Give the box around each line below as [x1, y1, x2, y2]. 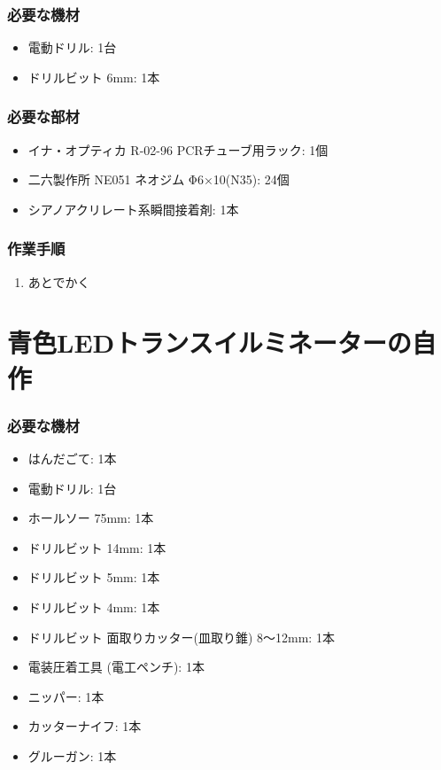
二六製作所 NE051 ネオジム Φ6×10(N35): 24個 [27, 170, 290, 189]
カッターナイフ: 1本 [27, 717, 142, 735]
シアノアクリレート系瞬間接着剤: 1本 [27, 199, 239, 218]
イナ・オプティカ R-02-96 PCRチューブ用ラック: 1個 [27, 140, 329, 159]
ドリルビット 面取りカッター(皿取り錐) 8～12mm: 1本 [27, 627, 335, 646]
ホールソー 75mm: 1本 [27, 509, 154, 527]
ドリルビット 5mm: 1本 [27, 568, 160, 587]
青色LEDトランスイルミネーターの [7, 324, 412, 361]
